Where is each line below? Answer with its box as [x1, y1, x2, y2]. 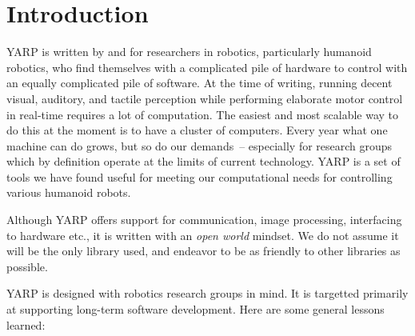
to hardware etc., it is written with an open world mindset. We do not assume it [6, 226, 399, 243]
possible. [6, 258, 48, 274]
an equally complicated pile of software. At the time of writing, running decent [6, 74, 393, 91]
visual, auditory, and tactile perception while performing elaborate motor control [6, 90, 403, 106]
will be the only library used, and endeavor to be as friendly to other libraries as [6, 242, 401, 259]
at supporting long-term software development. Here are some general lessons [6, 301, 385, 318]
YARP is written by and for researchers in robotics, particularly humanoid [6, 43, 372, 60]
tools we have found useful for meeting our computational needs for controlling [6, 168, 393, 185]
